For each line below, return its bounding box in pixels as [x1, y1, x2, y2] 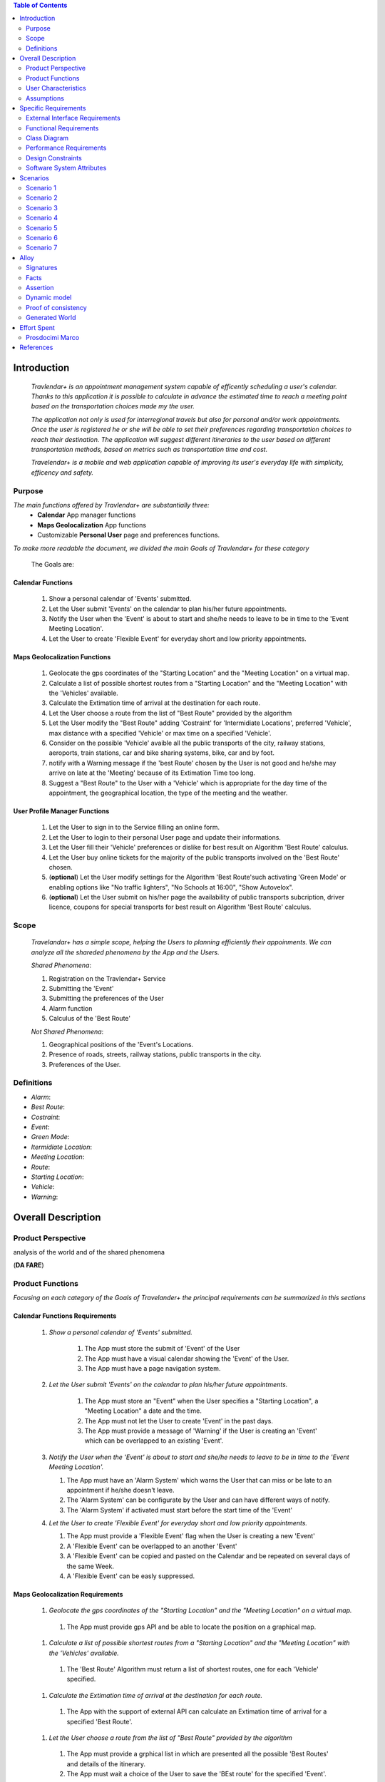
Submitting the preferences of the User [48, 994, 164, 1003]
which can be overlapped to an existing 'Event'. [84, 1436, 224, 1445]
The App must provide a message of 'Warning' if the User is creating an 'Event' [84, 1426, 317, 1435]
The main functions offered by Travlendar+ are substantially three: [13, 500, 210, 509]
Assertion [26, 283, 54, 292]
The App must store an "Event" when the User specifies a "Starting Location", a [84, 1396, 319, 1405]
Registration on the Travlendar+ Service [48, 974, 166, 983]
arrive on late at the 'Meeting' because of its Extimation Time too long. [48, 768, 256, 777]
